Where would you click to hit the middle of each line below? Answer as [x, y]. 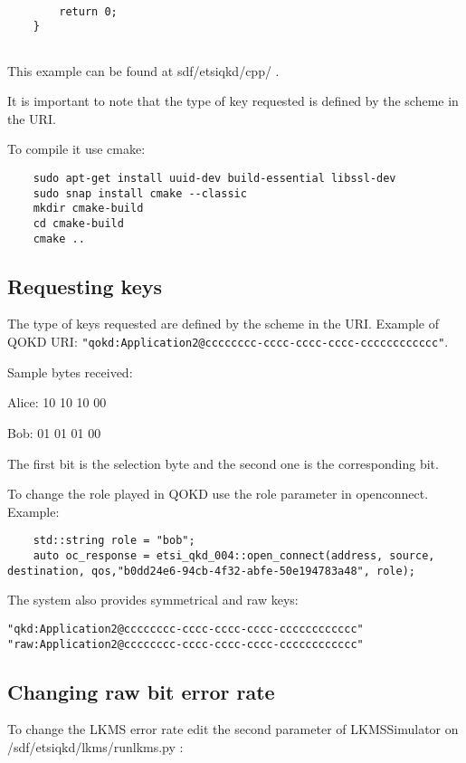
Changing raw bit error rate [141, 691]
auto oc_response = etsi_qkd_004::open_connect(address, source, [234, 555]
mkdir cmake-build [88, 209]
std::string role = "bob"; [114, 541]
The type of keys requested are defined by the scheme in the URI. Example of [223, 324]
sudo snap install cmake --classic [140, 193]
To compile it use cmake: [76, 149]
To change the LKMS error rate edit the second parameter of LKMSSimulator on [233, 729]
